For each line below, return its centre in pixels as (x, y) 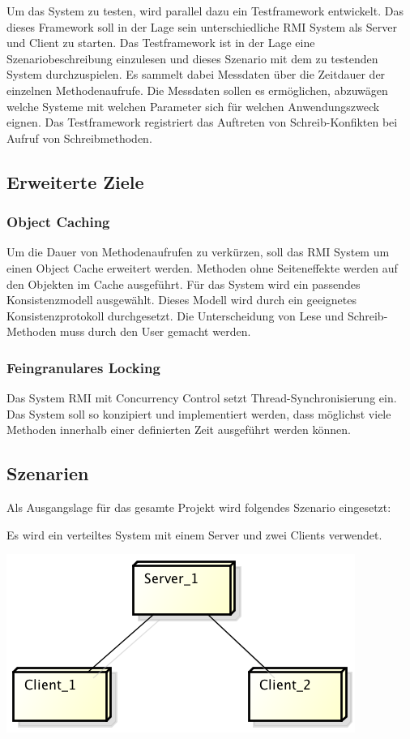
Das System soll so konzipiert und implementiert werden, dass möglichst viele (199, 413)
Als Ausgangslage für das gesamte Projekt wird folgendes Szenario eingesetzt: (199, 507)
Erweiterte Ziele (75, 181)
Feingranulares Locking (83, 367)
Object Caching (58, 222)
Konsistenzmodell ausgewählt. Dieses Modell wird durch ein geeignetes (182, 300)
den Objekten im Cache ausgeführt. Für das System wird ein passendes (184, 284)
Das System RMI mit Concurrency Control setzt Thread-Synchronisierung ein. (202, 398)
